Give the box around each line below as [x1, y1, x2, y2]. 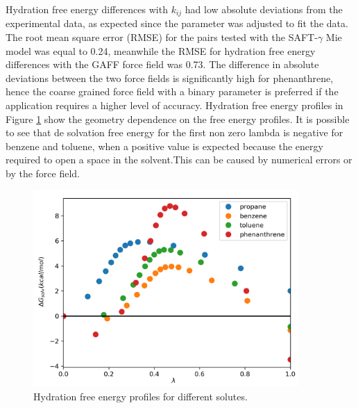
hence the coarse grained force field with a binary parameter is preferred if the [6, 84, 339, 99]
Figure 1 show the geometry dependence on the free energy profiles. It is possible [6, 111, 350, 126]
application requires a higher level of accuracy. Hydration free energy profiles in [6, 98, 343, 113]
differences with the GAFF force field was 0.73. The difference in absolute [6, 57, 319, 72]
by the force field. [6, 165, 80, 180]
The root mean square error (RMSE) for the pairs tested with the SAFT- [6, 30, 318, 44]
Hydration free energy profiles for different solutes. [33, 389, 248, 403]
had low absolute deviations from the [185, 2, 343, 16]
